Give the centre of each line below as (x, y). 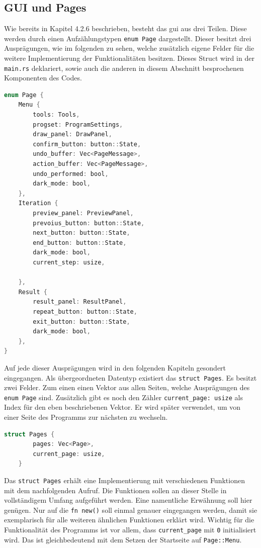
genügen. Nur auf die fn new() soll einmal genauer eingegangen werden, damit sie (131, 510)
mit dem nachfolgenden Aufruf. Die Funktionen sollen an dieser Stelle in (115, 490)
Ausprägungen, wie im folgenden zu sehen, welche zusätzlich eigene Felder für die (129, 48)
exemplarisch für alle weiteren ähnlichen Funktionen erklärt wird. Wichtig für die (129, 520)
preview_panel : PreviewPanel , (83, 213)
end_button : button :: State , (80, 243)
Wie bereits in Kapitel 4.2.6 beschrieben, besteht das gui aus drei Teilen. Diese (125, 28)
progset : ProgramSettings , (78, 124)
